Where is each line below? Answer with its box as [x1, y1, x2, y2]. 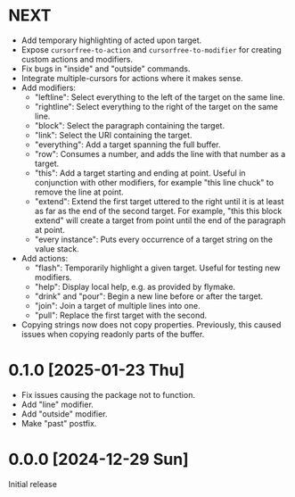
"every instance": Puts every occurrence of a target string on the [34, 234, 274, 244]
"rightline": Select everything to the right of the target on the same [34, 101, 278, 112]
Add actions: [20, 253, 69, 263]
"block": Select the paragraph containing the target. [34, 120, 225, 130]
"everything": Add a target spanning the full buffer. [34, 139, 221, 150]
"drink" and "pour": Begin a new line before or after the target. [34, 291, 264, 302]
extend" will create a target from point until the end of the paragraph [34, 215, 286, 226]
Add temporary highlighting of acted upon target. [20, 35, 202, 46]
